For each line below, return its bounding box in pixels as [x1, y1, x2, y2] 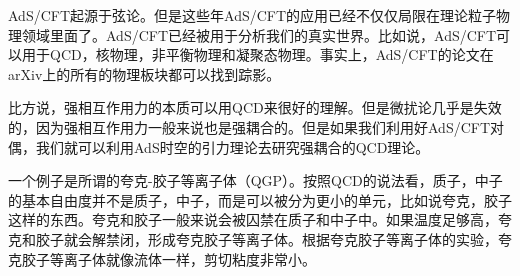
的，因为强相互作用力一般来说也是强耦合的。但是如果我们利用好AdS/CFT [8, 116, 491, 137]
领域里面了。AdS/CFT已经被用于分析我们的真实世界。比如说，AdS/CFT [21, 24, 497, 45]
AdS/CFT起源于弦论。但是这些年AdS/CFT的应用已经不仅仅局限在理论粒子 [8, 5, 497, 25]
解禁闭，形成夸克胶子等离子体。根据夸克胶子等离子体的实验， [91, 228, 498, 249]
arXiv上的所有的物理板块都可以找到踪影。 [8, 63, 281, 84]
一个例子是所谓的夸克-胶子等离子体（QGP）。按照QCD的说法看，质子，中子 [8, 170, 503, 191]
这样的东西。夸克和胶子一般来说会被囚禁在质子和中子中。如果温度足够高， [8, 209, 498, 230]
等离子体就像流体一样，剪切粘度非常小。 [49, 248, 316, 269]
